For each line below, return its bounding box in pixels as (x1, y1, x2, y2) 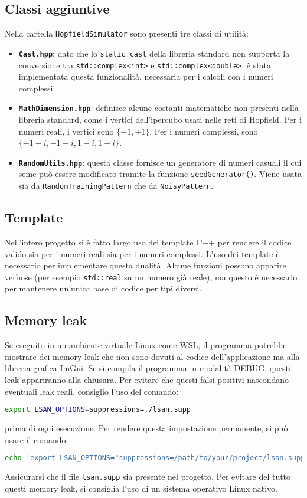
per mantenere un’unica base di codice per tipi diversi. (5, 282, 202, 294)
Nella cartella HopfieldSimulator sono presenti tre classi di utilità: (5, 27, 249, 40)
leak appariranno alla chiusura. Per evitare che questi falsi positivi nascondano (5, 373, 289, 385)
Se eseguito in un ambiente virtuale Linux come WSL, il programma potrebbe (5, 339, 287, 351)
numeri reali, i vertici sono (18, 125, 114, 137)
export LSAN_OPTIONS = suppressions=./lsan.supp (5, 405, 191, 414)
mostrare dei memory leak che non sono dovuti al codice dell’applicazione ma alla (5, 350, 300, 362)
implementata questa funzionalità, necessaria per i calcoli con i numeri (18, 70, 273, 83)
